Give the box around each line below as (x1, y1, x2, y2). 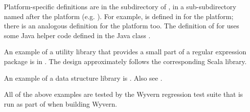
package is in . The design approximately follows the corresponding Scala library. (4, 56, 247, 66)
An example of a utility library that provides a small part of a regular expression (4, 46, 247, 57)
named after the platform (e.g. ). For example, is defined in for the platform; (4, 11, 234, 21)
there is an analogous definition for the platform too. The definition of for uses (4, 21, 239, 31)
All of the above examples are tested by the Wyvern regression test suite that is (4, 89, 243, 99)
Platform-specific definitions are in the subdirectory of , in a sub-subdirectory (4, 1, 236, 11)
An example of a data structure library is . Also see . (4, 72, 162, 83)
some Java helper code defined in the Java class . (4, 30, 151, 40)
